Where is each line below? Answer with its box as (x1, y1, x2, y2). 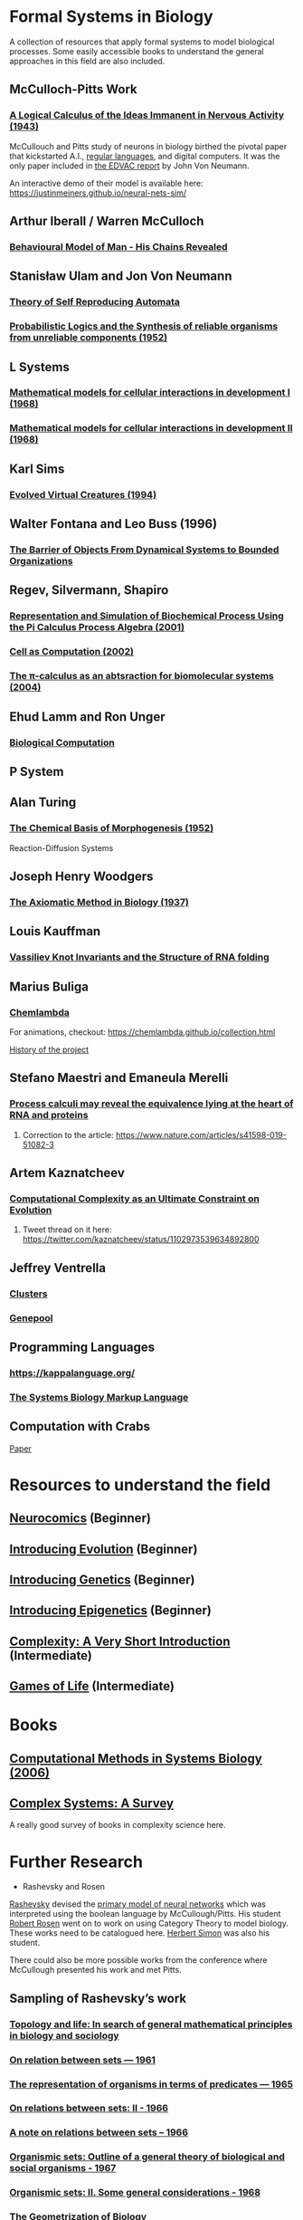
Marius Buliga (9, 979, 89, 994)
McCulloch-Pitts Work (9, 81, 137, 97)
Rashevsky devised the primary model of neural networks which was (9, 1899, 267, 1909)
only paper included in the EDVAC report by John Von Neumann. (9, 160, 251, 171)
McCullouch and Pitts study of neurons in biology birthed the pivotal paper (9, 140, 288, 151)
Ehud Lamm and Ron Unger (9, 709, 166, 724)
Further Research (9, 1852, 143, 1871)
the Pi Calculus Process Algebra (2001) (9, 621, 185, 634)
